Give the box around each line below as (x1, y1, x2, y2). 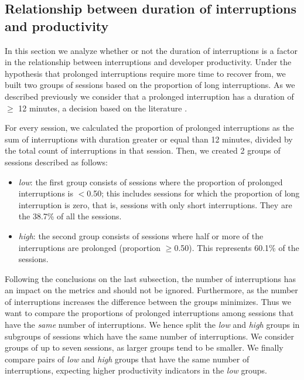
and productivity (5, 16, 109, 35)
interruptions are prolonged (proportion (18, 241, 161, 253)
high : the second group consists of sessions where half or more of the (18, 229, 264, 242)
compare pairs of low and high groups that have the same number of (5, 352, 250, 365)
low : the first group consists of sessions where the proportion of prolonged (18, 175, 283, 188)
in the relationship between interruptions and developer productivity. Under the (5, 56, 292, 68)
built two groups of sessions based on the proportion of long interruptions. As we (5, 79, 295, 91)
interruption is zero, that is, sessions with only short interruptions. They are (18, 198, 292, 211)
